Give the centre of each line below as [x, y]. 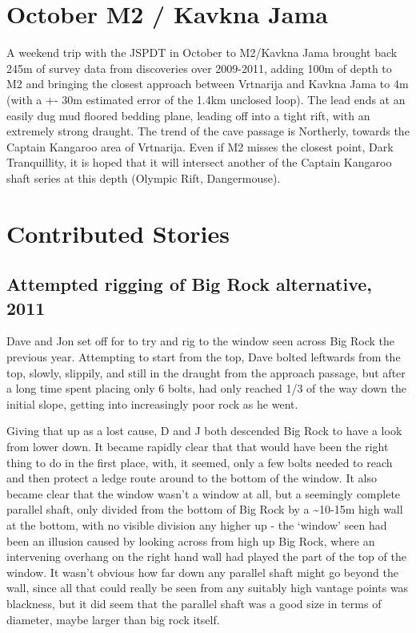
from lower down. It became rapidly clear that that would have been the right [198, 446]
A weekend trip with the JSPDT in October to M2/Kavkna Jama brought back [202, 52]
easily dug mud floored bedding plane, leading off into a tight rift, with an [188, 115]
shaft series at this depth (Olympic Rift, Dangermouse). [144, 177]
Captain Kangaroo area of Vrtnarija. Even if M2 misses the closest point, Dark [200, 146]
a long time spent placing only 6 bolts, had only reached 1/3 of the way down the [206, 388]
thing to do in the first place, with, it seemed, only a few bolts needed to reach [200, 462]
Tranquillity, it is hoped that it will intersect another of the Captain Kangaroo [199, 162]
